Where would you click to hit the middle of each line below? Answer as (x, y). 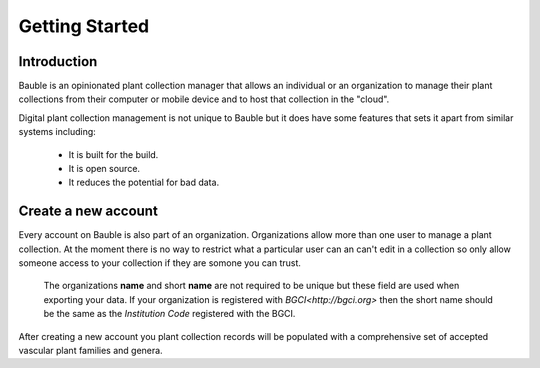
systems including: (57, 132)
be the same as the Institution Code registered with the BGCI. (169, 314)
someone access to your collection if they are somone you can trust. (160, 263)
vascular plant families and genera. (91, 351)
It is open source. (104, 169)
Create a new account (88, 211)
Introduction (58, 61)
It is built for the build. (113, 154)
